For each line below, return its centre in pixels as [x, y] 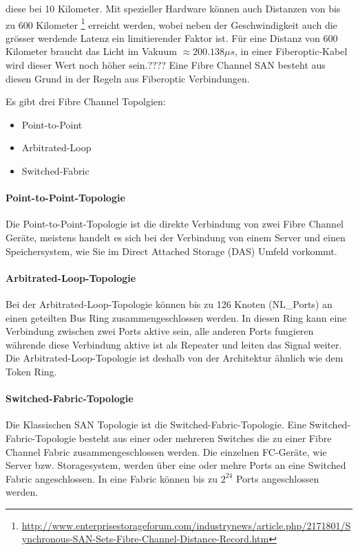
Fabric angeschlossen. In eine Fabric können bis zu [112, 478]
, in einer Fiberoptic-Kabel [291, 51]
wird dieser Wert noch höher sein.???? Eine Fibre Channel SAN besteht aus [166, 65]
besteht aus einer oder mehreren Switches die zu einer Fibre [205, 438]
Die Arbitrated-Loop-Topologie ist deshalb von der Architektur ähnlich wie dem [175, 358]
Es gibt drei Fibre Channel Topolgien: [86, 101]
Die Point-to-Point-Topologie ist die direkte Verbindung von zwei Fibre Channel [175, 224]
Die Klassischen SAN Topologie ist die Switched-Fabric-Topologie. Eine [156, 425]
